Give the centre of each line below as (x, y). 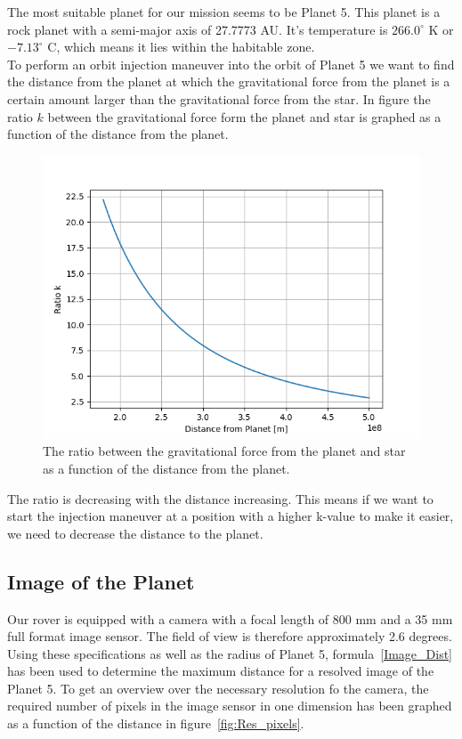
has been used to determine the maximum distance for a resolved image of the (221, 671)
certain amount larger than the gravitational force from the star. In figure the (219, 98)
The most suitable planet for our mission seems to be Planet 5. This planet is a (224, 12)
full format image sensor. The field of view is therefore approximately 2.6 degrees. (230, 636)
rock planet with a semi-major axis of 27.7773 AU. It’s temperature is (198, 29)
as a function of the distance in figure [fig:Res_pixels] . (156, 723)
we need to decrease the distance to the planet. (135, 533)
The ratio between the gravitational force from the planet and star (224, 451)
